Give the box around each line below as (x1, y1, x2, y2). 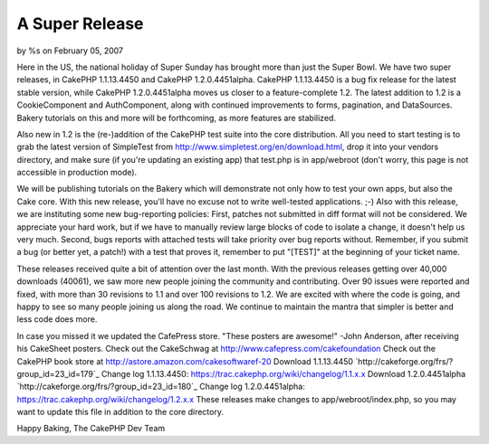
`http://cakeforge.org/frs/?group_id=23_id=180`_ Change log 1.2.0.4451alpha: (16, 381, 305, 392)
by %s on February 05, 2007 (16, 45, 124, 56)
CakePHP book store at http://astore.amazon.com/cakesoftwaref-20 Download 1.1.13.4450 (16, 355, 353, 366)
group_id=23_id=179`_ (16, 368, 100, 379)
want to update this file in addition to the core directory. (16, 407, 224, 418)
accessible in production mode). (16, 167, 138, 178)
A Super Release (16, 14, 144, 33)
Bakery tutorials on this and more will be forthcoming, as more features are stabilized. (16, 112, 337, 123)
